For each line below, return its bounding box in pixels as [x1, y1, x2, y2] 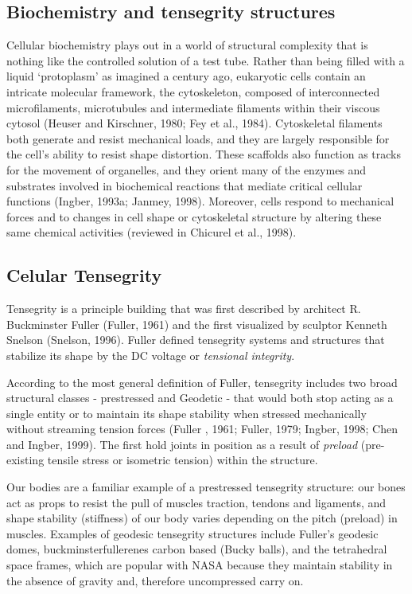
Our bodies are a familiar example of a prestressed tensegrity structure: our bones [6, 479, 406, 495]
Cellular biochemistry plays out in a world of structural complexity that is [6, 37, 368, 53]
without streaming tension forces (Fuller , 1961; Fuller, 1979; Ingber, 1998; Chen [6, 420, 398, 437]
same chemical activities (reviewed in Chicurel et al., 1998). [6, 224, 297, 240]
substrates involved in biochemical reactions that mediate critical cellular [6, 177, 363, 193]
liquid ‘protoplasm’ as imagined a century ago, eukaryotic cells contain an [6, 68, 366, 84]
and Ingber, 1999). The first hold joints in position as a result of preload [6, 436, 358, 452]
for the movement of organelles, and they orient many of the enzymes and [6, 161, 367, 178]
